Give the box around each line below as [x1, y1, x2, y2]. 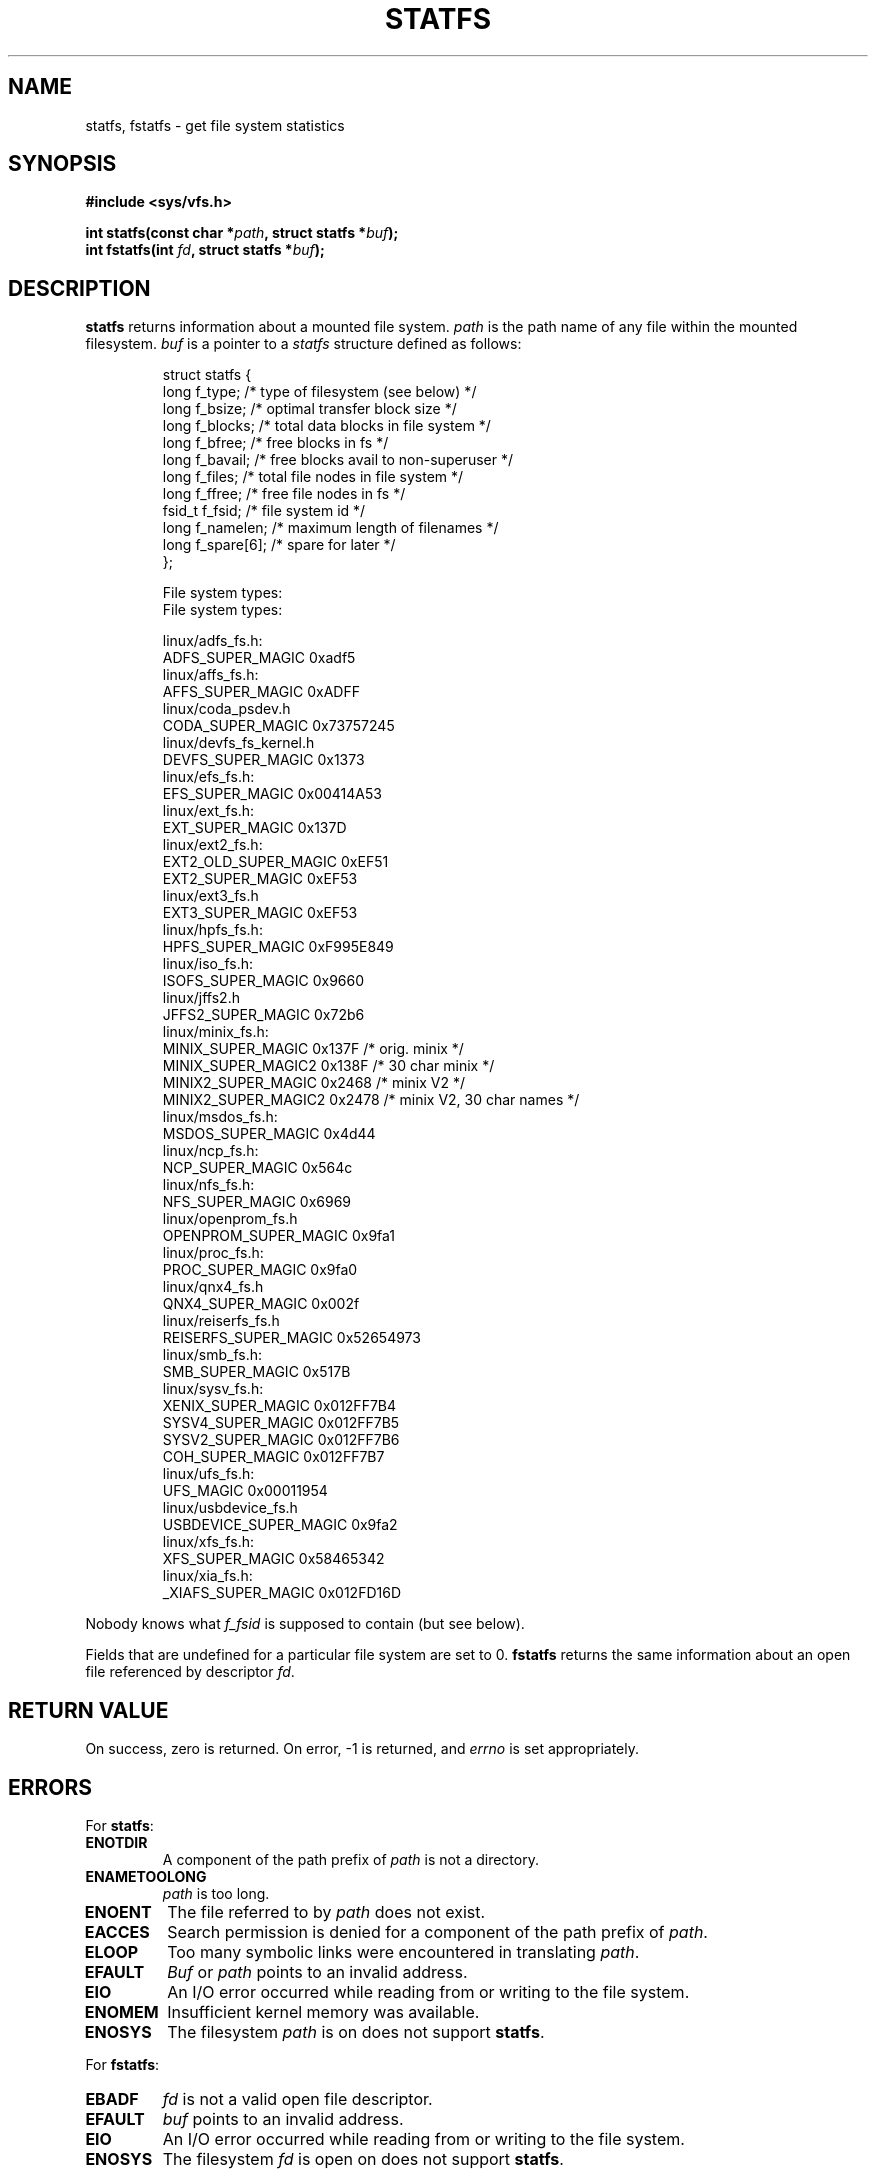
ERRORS [8, 1774, 93, 1800]
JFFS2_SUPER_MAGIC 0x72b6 [162, 1006, 365, 1024]
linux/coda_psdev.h [162, 700, 291, 718]
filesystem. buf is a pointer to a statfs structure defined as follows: [85, 335, 522, 353]
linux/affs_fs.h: [162, 666, 259, 684]
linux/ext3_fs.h [162, 887, 259, 905]
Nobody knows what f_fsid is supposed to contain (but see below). [85, 1615, 525, 1633]
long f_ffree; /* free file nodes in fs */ [162, 485, 406, 503]
